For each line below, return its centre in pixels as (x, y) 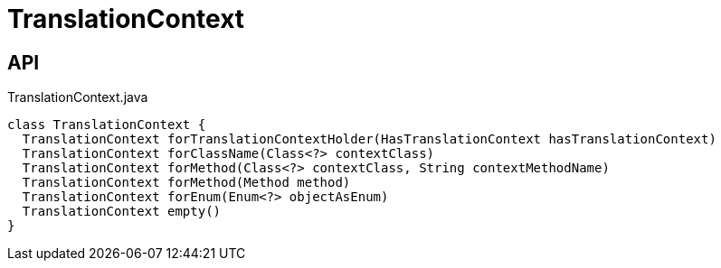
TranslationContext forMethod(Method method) (186, 183)
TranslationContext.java (78, 97)
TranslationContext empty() (122, 212)
